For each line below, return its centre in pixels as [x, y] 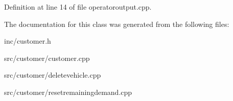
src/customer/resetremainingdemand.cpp [68, 92]
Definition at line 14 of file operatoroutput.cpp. [78, 7]
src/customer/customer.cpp [47, 58]
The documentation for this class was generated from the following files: [117, 24]
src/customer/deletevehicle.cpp [53, 75]
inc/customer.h [28, 41]
